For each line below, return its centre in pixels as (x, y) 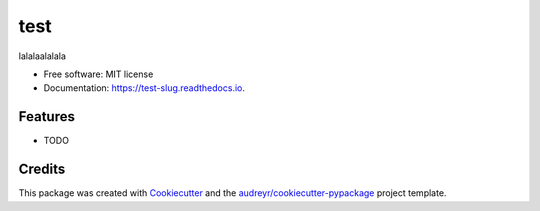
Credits (42, 169)
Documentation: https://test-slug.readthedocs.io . (144, 88)
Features (46, 116)
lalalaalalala (42, 56)
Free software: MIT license (98, 74)
